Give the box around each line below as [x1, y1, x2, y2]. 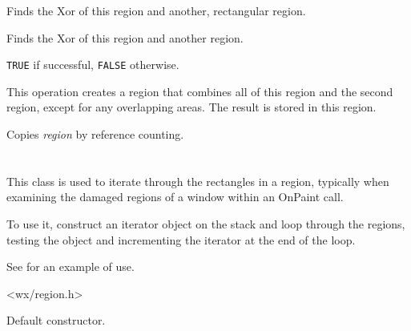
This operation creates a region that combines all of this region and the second [6, 83, 393, 99]
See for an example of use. [6, 258, 135, 275]
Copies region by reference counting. [6, 126, 184, 143]
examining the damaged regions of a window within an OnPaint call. [6, 188, 344, 205]
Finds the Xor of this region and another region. [6, 29, 244, 46]
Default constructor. [6, 312, 106, 329]
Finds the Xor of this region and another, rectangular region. [6, 2, 306, 18]
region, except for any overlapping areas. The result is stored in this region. [6, 99, 377, 115]
